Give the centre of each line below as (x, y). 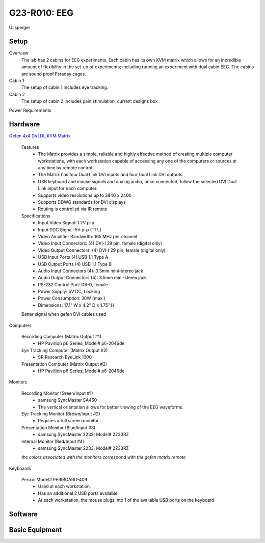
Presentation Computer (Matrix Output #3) (64, 364)
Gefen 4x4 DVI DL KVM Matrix (40, 136)
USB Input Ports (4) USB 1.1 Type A (73, 257)
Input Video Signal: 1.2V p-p (66, 223)
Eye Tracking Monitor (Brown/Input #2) (61, 414)
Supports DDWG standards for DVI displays (82, 202)
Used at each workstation (64, 487)
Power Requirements (30, 110)
